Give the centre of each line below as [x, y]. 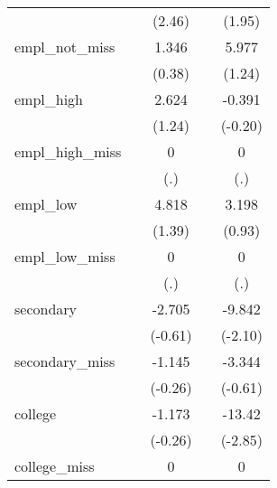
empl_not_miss [65, 47]
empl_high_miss [68, 151]
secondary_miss [65, 361]
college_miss [55, 466]
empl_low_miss [65, 256]
